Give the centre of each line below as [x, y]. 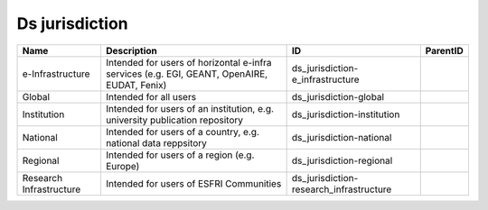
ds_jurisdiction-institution [346, 114]
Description [131, 50]
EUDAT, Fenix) [136, 85]
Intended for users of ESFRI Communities [193, 183]
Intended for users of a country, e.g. [182, 132]
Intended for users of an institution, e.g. [190, 108]
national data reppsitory [156, 142]
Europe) [122, 166]
